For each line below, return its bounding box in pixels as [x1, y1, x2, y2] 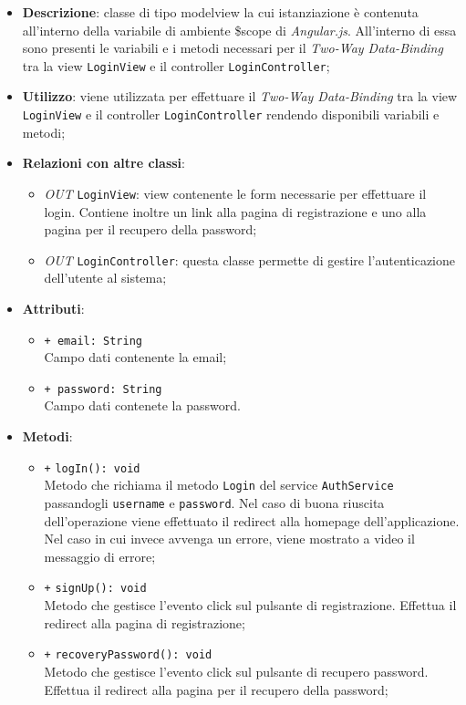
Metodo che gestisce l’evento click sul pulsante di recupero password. [44, 661, 429, 680]
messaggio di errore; [44, 546, 156, 565]
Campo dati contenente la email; [44, 347, 227, 367]
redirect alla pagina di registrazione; [44, 613, 245, 632]
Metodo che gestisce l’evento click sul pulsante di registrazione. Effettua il [44, 596, 457, 615]
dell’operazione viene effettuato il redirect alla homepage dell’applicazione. [44, 511, 460, 530]
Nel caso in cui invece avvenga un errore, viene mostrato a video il [44, 529, 415, 548]
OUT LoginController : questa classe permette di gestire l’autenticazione [44, 250, 456, 269]
